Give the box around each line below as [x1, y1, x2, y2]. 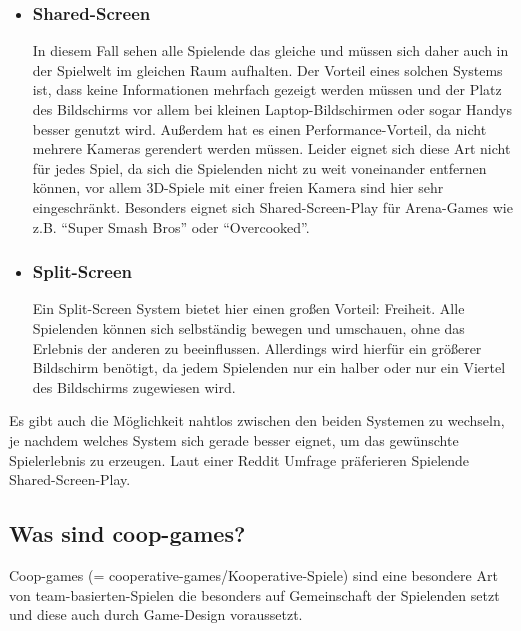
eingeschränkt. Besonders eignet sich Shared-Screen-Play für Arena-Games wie [32, 196, 513, 217]
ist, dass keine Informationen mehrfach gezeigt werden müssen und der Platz [32, 79, 502, 100]
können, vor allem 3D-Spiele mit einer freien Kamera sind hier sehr [32, 177, 444, 198]
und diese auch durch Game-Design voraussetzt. [9, 604, 303, 625]
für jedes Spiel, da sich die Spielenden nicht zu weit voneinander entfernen [32, 157, 487, 178]
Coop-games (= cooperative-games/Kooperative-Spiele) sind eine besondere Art [9, 564, 498, 585]
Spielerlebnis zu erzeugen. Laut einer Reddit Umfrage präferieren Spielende [9, 449, 470, 470]
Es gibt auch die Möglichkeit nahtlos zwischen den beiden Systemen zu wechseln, [9, 410, 505, 431]
